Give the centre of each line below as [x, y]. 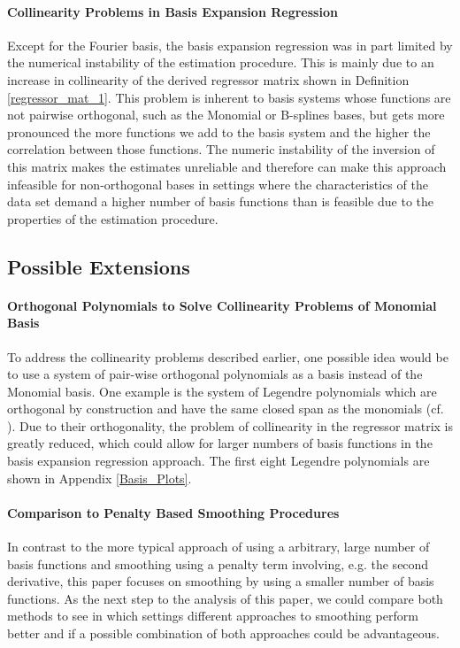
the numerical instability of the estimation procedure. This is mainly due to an [221, 62]
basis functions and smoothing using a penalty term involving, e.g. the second [218, 563]
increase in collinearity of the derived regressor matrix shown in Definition [208, 79]
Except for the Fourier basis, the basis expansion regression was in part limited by [230, 45]
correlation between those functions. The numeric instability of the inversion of [221, 149]
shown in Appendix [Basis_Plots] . [100, 478]
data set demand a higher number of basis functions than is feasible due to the [220, 201]
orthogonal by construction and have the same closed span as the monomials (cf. [226, 409]
